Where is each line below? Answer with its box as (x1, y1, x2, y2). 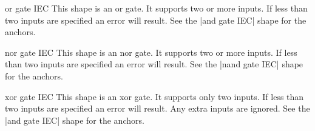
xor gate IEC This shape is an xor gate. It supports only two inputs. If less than (5, 90, 304, 102)
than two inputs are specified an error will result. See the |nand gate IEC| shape (5, 58, 303, 70)
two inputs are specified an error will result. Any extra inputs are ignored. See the (5, 102, 310, 115)
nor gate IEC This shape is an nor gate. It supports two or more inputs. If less (5, 45, 297, 58)
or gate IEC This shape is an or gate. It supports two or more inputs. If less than (5, 2, 308, 14)
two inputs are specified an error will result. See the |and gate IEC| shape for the (5, 13, 307, 26)
